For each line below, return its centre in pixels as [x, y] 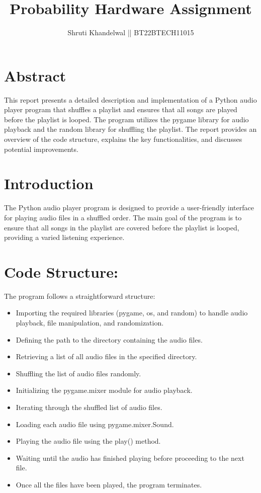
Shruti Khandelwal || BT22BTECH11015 [131, 32]
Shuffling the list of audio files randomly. [78, 373]
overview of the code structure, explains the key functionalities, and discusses [123, 139]
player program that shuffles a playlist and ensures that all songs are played [121, 109]
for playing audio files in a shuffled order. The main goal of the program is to [123, 217]
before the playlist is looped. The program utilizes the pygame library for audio [126, 119]
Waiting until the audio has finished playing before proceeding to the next [130, 458]
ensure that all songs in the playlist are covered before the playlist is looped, [122, 227]
